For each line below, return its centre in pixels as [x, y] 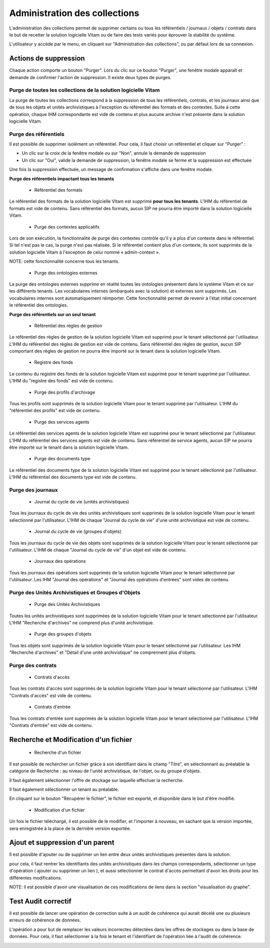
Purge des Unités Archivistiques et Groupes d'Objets [75, 592]
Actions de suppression [47, 58]
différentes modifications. [36, 877]
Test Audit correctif [40, 901]
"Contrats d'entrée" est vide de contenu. [51, 725]
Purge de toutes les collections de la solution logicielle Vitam [84, 90]
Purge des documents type [62, 459]
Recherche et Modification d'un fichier [71, 740]
